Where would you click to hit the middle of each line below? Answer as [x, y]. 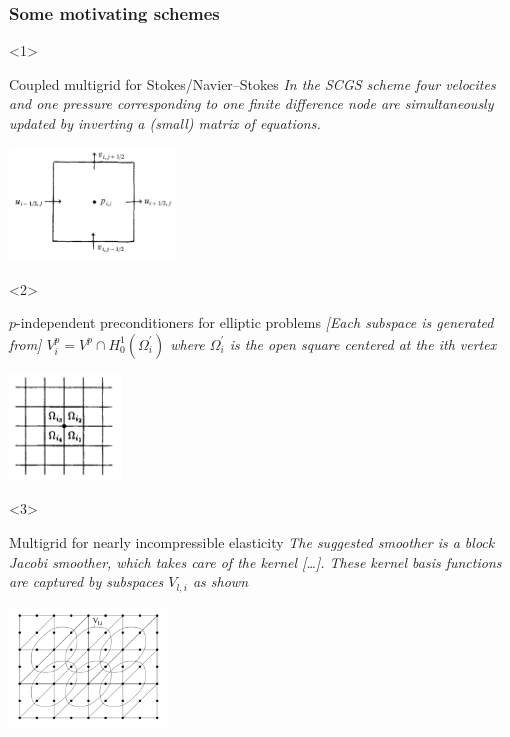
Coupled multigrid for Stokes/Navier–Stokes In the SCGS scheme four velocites [252, 83]
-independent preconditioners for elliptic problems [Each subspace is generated [255, 322]
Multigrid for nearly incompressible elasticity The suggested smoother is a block [252, 542]
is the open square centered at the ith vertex [363, 343]
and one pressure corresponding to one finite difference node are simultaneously [251, 103]
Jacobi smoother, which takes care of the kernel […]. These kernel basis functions [255, 561]
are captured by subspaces [86, 581]
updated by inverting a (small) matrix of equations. [165, 123]
